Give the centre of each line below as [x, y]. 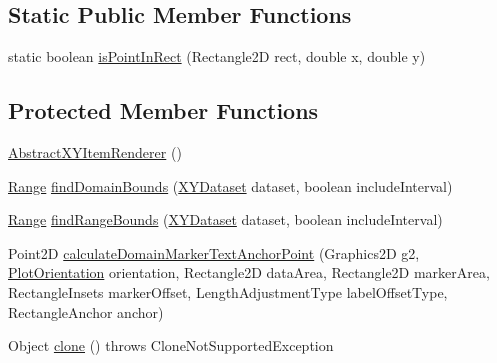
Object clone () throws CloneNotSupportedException [171, 345]
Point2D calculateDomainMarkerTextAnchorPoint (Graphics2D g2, [214, 252]
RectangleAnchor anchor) [86, 311]
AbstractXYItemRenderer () [95, 152]
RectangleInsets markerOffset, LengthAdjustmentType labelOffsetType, [228, 291]
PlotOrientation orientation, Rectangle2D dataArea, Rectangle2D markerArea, [249, 272]
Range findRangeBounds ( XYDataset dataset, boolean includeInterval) [225, 219]
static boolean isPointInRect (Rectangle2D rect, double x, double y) [217, 56]
